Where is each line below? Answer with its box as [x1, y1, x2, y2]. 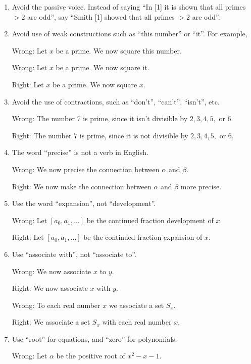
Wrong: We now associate [12, 266, 91, 276]
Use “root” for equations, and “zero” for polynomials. [12, 333, 177, 344]
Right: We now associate [12, 283, 88, 293]
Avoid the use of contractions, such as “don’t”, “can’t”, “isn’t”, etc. [12, 96, 220, 107]
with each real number [102, 317, 172, 327]
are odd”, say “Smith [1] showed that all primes [27, 11, 175, 22]
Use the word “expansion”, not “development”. [12, 198, 156, 209]
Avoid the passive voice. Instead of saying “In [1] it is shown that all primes [12, 2, 246, 12]
